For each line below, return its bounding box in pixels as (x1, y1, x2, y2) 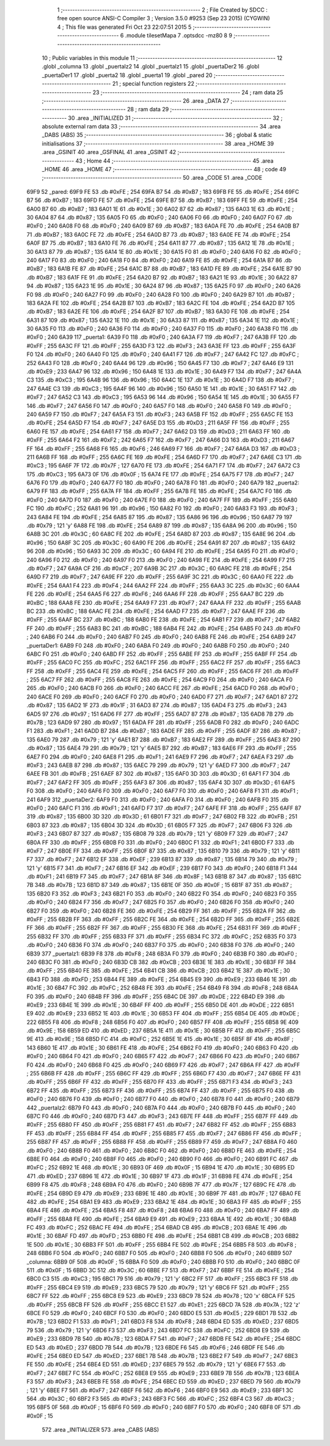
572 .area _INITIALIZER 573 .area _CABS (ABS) (42, 1426, 159, 1434)
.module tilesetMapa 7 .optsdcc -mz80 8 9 (125, 32, 232, 39)
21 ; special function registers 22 (112, 80, 195, 87)
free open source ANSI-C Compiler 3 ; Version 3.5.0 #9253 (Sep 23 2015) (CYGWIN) (57, 15, 270, 22)
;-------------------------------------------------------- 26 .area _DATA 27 (42, 97, 229, 104)
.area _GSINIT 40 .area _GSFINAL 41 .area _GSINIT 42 (42, 149, 177, 156)
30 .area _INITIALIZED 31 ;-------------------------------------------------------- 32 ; (68, 114, 283, 122)
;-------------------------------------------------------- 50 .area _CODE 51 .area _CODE (42, 174, 263, 182)
